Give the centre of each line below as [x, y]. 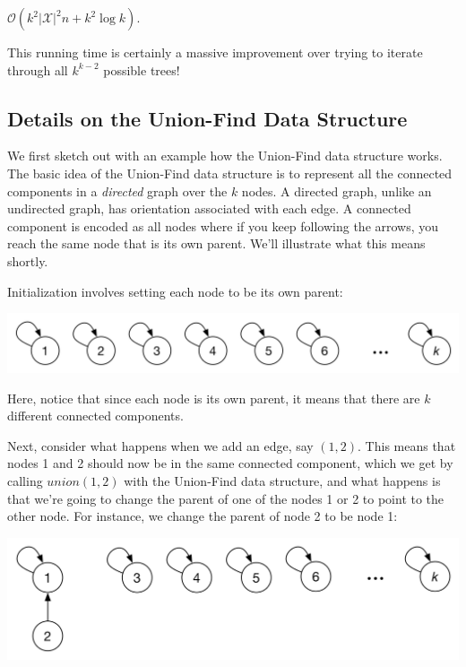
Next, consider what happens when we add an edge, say [160, 445]
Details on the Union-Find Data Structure [207, 118]
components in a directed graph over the [117, 191]
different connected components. [95, 416]
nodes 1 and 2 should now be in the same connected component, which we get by [230, 463]
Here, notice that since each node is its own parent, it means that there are [214, 398]
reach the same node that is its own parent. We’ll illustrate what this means [216, 243]
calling [25, 481]
